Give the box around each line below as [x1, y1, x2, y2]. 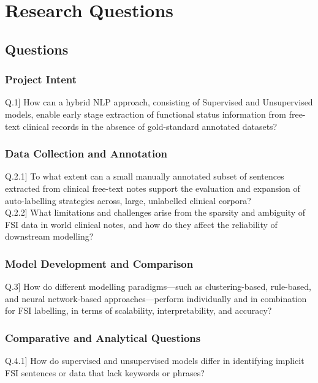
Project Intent [5, 72, 77, 87]
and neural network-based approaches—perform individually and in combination [5, 292, 307, 305]
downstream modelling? [5, 230, 94, 243]
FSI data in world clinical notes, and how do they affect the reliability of [5, 218, 278, 230]
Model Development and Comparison [5, 256, 194, 271]
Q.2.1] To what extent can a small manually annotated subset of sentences [5, 170, 284, 183]
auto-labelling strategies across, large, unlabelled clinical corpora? [5, 194, 251, 207]
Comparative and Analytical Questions [5, 330, 201, 345]
